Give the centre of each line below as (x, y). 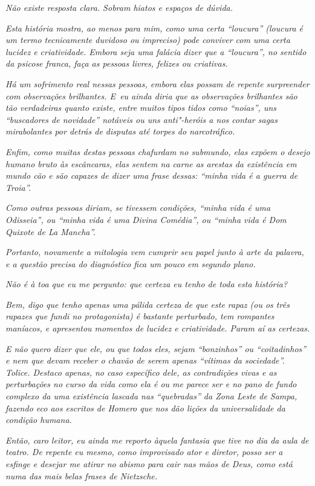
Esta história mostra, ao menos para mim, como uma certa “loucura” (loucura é (154, 28)
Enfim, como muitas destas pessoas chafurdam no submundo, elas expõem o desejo (158, 151)
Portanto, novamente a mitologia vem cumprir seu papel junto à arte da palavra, (155, 252)
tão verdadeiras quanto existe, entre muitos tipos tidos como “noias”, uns (141, 108)
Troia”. (18, 187)
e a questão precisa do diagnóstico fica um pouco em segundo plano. (131, 263)
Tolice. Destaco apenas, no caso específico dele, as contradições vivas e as (141, 372)
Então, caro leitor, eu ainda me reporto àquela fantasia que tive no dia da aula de (157, 440)
